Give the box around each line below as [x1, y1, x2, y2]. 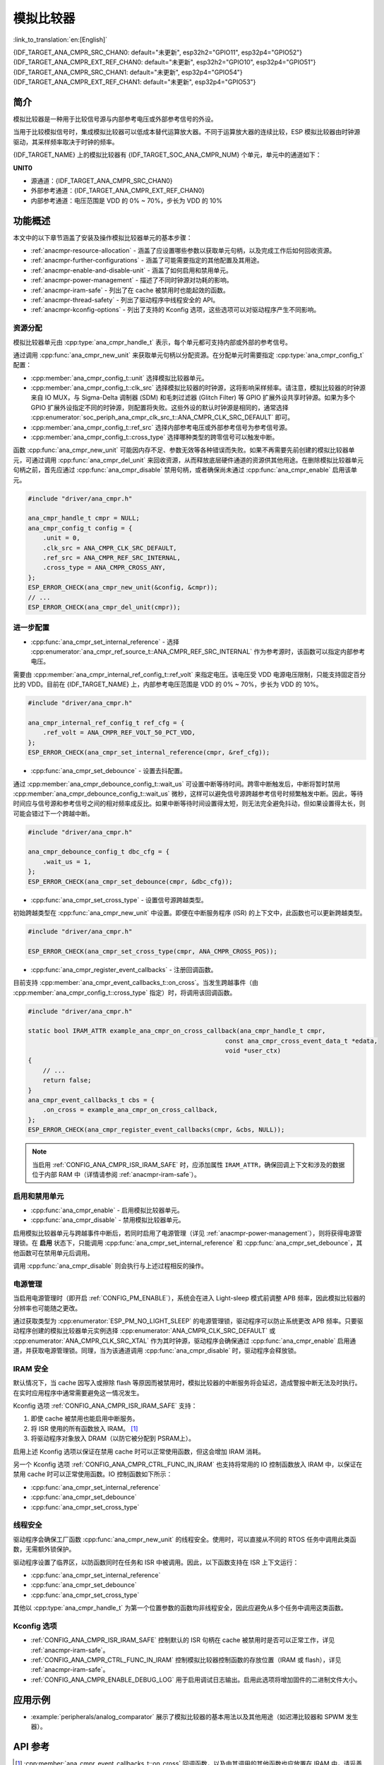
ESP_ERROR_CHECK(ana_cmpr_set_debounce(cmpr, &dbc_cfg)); [28, 878, 233, 885]
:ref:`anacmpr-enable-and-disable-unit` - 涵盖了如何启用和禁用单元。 [30, 265, 233, 275]
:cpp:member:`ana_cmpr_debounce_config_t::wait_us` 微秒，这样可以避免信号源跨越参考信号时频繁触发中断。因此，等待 [13, 789, 364, 798]
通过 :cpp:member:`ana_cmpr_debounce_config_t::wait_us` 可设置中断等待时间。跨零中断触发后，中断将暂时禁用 [13, 779, 340, 788]
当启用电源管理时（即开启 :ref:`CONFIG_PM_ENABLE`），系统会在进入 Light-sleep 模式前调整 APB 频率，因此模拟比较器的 [13, 1294, 366, 1303]
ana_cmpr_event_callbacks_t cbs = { [28, 1096, 155, 1104]
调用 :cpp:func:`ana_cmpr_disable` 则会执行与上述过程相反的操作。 [13, 1262, 208, 1270]
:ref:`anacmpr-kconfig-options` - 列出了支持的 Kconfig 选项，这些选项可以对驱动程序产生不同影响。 [30, 306, 320, 314]
